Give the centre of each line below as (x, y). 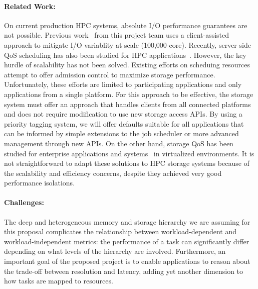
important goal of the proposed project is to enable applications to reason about (127, 261)
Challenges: (24, 202)
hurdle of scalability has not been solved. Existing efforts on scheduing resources (127, 65)
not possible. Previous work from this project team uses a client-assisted (117, 35)
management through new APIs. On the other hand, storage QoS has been (119, 143)
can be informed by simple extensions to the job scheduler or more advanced (121, 133)
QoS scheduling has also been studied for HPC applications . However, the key (125, 55)
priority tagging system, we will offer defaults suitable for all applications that (124, 123)
